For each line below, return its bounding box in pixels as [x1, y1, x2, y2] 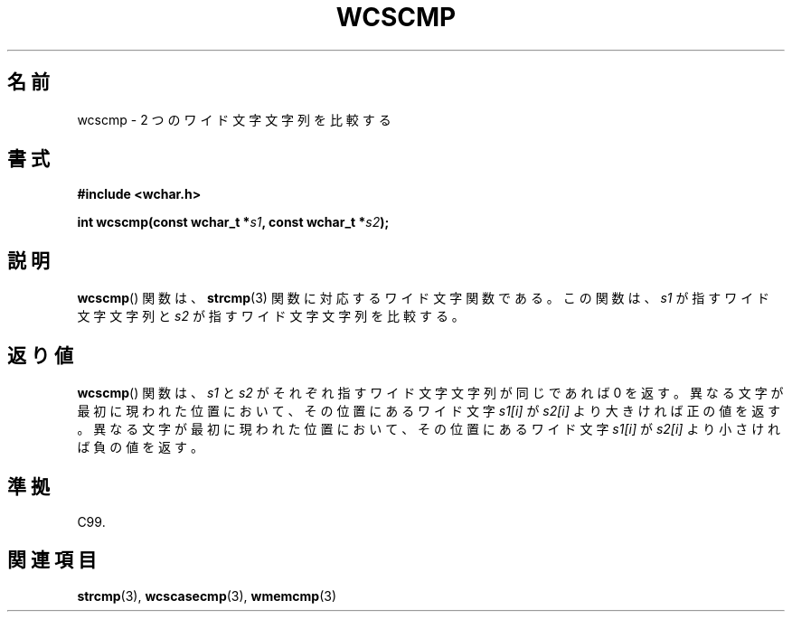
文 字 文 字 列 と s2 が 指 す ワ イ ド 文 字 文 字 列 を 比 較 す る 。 [77, 308, 465, 324]
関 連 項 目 [7, 549, 97, 572]
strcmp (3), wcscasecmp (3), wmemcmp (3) [77, 587, 337, 604]
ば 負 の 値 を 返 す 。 [77, 439, 203, 455]
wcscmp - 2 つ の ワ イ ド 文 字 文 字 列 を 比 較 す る [77, 111, 391, 127]
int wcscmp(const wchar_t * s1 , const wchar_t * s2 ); [77, 214, 390, 230]
